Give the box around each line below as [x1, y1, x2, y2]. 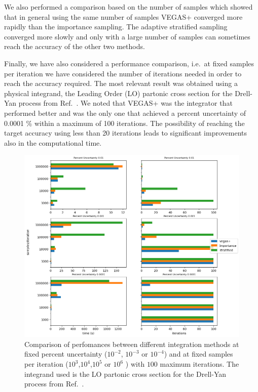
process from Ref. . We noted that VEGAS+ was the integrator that [18, 98, 233, 108]
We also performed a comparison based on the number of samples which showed [4, 2, 253, 12]
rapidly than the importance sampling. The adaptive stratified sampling [4, 21, 228, 32]
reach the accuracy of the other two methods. [4, 41, 145, 52]
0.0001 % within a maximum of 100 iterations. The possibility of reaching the [4, 117, 245, 128]
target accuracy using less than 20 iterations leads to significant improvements [4, 127, 247, 138]
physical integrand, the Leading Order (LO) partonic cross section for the [4, 88, 233, 98]
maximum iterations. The [160, 359, 239, 369]
